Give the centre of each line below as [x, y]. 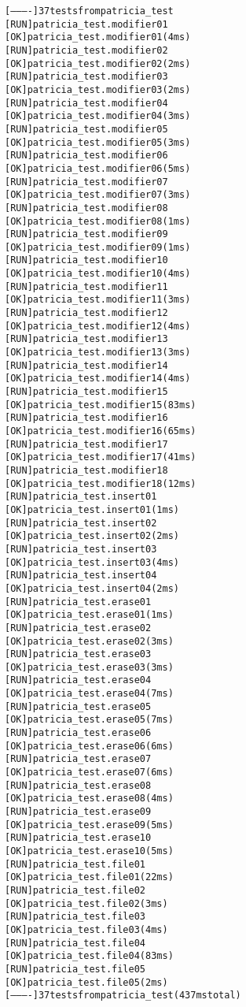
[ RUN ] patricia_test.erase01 [78, 602]
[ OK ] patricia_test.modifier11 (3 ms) [98, 300]
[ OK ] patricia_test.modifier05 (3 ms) [98, 142]
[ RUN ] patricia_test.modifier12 [86, 313]
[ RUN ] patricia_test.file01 [75, 864]
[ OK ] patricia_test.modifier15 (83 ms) [101, 405]
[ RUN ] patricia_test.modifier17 [86, 444]
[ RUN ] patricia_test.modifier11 [86, 286]
